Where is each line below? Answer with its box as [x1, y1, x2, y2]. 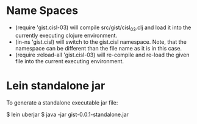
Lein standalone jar [6, 78, 106, 92]
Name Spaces [6, 4, 78, 18]
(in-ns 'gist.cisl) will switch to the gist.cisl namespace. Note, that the [15, 38, 187, 46]
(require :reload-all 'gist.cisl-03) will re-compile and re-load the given [15, 51, 190, 58]
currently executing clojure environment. [15, 32, 118, 39]
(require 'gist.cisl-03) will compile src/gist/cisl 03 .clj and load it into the [15, 24, 192, 32]
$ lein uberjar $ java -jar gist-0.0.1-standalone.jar [6, 111, 129, 118]
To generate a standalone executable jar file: [6, 98, 118, 106]
